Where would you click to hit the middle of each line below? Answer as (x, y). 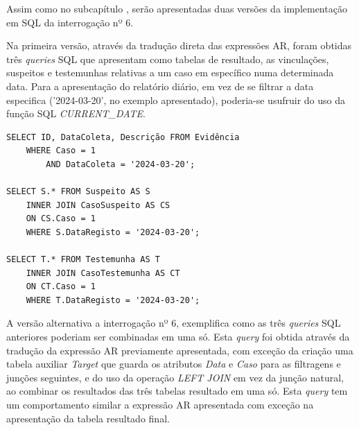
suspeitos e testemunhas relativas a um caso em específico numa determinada (170, 72)
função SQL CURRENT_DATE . (76, 113)
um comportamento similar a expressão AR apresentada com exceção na (160, 405)
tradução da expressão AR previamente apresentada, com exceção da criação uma (180, 350)
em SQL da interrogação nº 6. (70, 22)
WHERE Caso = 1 (61, 151)
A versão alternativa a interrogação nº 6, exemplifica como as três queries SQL (174, 323)
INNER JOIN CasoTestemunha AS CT (103, 273)
